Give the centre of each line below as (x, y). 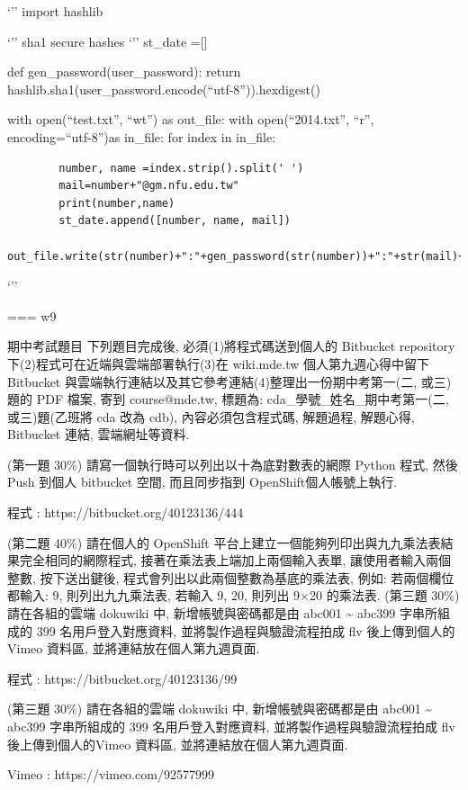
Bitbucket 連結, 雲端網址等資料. (99, 434)
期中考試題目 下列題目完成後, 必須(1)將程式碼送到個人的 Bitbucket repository (231, 346)
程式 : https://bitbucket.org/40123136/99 (122, 678)
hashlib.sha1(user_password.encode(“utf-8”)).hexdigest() (164, 89)
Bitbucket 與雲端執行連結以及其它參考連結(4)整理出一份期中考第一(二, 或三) (229, 381)
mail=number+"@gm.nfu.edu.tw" (149, 186)
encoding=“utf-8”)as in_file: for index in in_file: (142, 136)
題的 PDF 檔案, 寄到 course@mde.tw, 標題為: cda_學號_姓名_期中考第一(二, (228, 399)
